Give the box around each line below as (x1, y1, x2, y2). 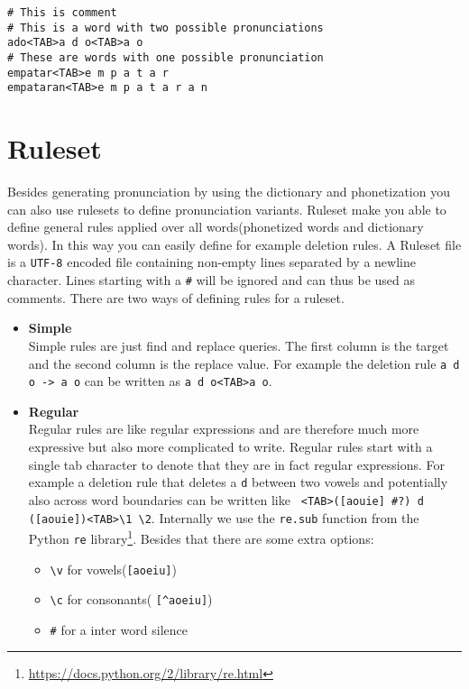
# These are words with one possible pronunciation (7, 51, 324, 64)
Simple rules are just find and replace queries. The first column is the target (28, 335, 449, 354)
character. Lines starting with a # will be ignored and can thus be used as (7, 271, 416, 289)
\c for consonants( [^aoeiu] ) (50, 590, 213, 609)
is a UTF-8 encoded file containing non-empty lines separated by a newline (7, 253, 416, 271)
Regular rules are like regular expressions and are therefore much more (28, 419, 419, 438)
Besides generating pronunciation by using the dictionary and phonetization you (7, 182, 450, 201)
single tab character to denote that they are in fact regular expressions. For (28, 455, 446, 473)
